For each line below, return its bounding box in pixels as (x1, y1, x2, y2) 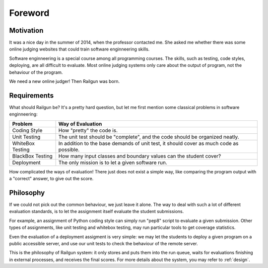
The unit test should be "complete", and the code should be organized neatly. (58, 133, 239, 140)
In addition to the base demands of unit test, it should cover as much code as (58, 140, 239, 147)
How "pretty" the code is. (58, 127, 118, 134)
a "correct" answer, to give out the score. (9, 176, 94, 182)
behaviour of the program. (9, 69, 63, 75)
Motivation (9, 26, 44, 35)
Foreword (9, 7, 50, 18)
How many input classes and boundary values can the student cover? (58, 153, 221, 160)
